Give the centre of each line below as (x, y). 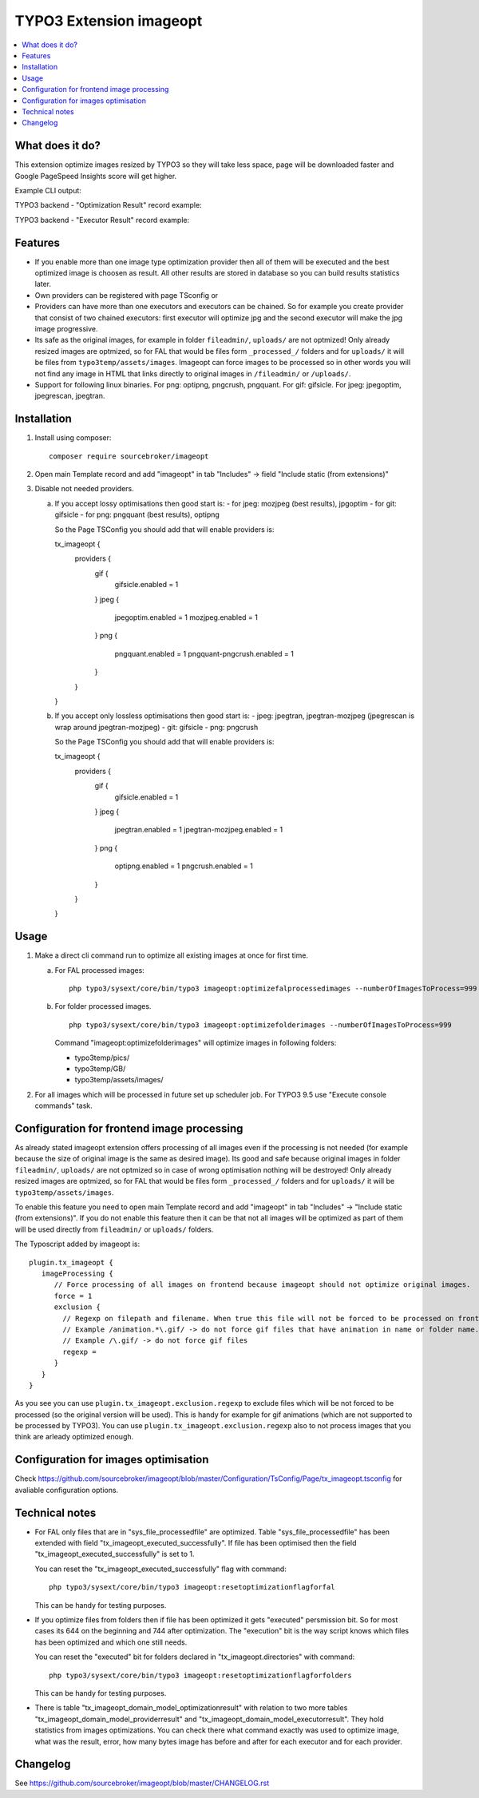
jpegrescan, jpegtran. (70, 396)
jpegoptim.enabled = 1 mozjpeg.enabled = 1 (186, 617)
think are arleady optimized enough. (74, 1437)
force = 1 (73, 1296)
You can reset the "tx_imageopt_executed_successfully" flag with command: (160, 1569)
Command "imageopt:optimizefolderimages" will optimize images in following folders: (196, 1043)
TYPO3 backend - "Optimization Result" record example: (109, 205)
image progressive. (66, 329)
